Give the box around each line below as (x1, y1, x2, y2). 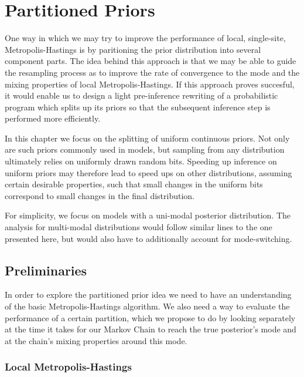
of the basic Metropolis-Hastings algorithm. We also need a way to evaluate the (5, 300, 290, 312)
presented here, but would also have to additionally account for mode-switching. (5, 232, 292, 244)
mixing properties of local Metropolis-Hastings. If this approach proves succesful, (5, 78, 295, 90)
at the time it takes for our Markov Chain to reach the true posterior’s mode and (5, 323, 296, 335)
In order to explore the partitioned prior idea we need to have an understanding (5, 288, 292, 301)
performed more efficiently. (5, 112, 101, 124)
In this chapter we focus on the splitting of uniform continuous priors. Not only (5, 132, 290, 144)
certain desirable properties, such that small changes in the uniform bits (5, 178, 263, 190)
